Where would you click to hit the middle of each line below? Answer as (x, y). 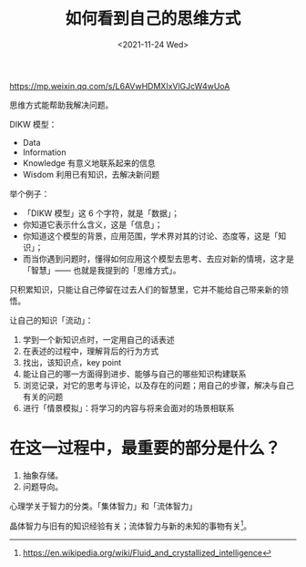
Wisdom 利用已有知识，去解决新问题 (91, 174)
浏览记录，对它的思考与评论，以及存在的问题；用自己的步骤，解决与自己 (158, 385)
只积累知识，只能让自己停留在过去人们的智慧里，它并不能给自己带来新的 (145, 289)
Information (44, 152)
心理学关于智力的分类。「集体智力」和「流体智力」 (103, 506)
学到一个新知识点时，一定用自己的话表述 (98, 339)
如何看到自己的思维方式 (153, 19)
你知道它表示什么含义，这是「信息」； (92, 224)
